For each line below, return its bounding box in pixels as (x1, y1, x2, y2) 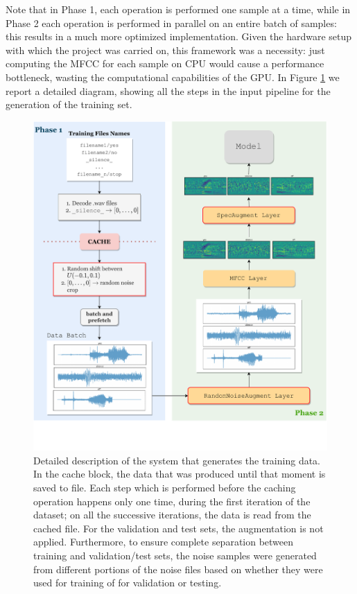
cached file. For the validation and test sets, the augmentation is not (33, 521, 324, 535)
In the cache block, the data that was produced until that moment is (33, 466, 326, 481)
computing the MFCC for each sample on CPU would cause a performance (6, 56, 324, 71)
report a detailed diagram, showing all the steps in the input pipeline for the (6, 83, 331, 98)
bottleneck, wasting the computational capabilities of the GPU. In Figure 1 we (6, 69, 340, 84)
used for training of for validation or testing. (33, 575, 222, 590)
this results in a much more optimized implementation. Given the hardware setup (6, 29, 352, 44)
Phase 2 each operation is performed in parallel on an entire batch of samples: (6, 15, 337, 30)
